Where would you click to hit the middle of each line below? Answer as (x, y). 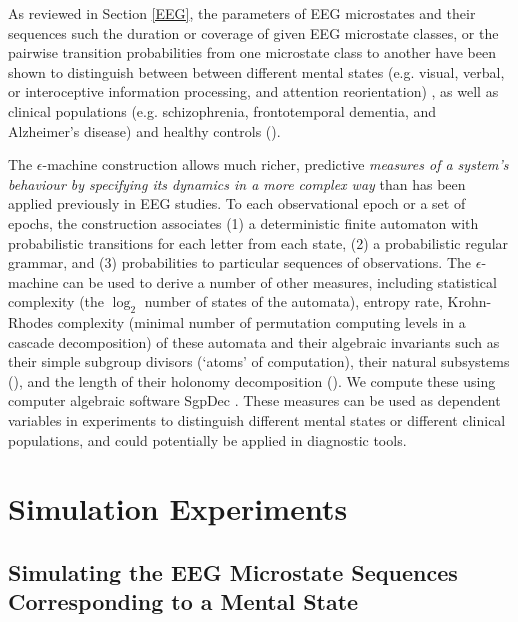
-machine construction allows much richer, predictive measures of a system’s (275, 164)
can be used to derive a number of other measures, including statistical (279, 281)
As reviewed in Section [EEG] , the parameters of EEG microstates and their (242, 13)
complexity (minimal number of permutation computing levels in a (261, 322)
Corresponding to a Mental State (183, 601)
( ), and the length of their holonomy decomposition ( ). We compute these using (252, 380)
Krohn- (469, 301)
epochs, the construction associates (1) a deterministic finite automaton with (243, 222)
